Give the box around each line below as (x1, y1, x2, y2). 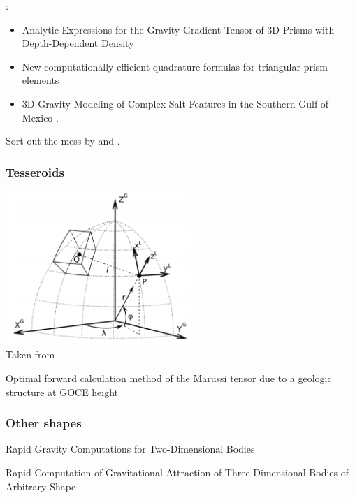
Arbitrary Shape (6, 478, 76, 493)
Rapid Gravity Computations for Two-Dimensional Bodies (6, 441, 255, 456)
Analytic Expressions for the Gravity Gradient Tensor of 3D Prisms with (22, 22, 335, 36)
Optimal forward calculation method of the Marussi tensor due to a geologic (6, 371, 332, 386)
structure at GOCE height (6, 384, 119, 399)
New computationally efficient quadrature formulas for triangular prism (22, 59, 328, 73)
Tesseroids (6, 163, 64, 180)
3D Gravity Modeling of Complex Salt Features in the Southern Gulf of (22, 96, 329, 110)
